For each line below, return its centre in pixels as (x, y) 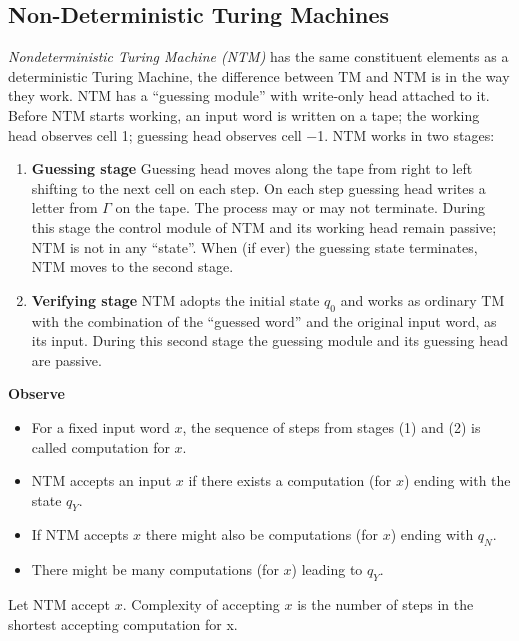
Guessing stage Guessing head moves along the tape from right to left (252, 168)
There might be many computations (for (155, 569)
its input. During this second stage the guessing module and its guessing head (269, 340)
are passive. (66, 359)
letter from (64, 207)
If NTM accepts (80, 534)
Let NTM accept (59, 604)
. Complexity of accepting (201, 604)
